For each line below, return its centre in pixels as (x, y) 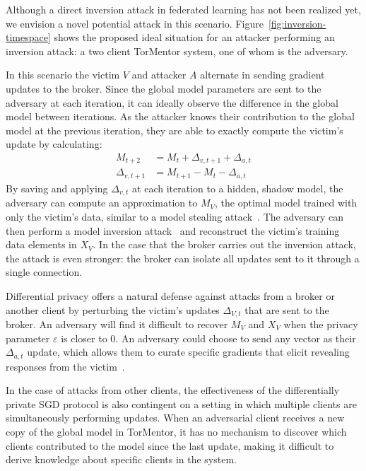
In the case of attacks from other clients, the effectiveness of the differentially (173, 390)
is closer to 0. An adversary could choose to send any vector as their (208, 338)
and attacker (159, 75)
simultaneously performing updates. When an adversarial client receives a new (175, 418)
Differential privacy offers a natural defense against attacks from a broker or (170, 295)
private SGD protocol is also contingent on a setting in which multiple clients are (181, 403)
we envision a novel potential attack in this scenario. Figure (135, 23)
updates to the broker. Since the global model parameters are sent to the (164, 88)
